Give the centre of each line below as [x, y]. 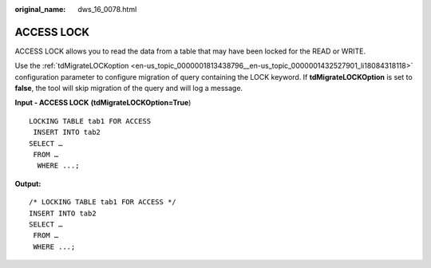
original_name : [40, 9]
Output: [28, 183]
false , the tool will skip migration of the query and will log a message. [129, 89]
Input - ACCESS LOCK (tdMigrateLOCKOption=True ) [103, 103]
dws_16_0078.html [107, 9]
